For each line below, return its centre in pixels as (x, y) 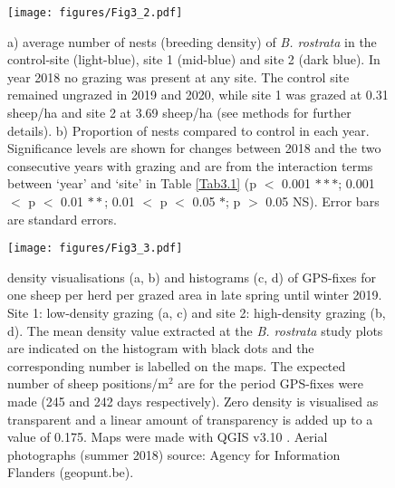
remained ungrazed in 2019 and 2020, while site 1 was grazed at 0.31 (198, 95)
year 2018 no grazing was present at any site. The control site (178, 77)
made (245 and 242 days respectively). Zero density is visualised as (193, 401)
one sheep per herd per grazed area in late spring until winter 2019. (195, 295)
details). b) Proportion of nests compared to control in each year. (188, 130)
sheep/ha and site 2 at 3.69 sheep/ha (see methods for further (179, 113)
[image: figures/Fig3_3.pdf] (95, 249)
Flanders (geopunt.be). (71, 472)
